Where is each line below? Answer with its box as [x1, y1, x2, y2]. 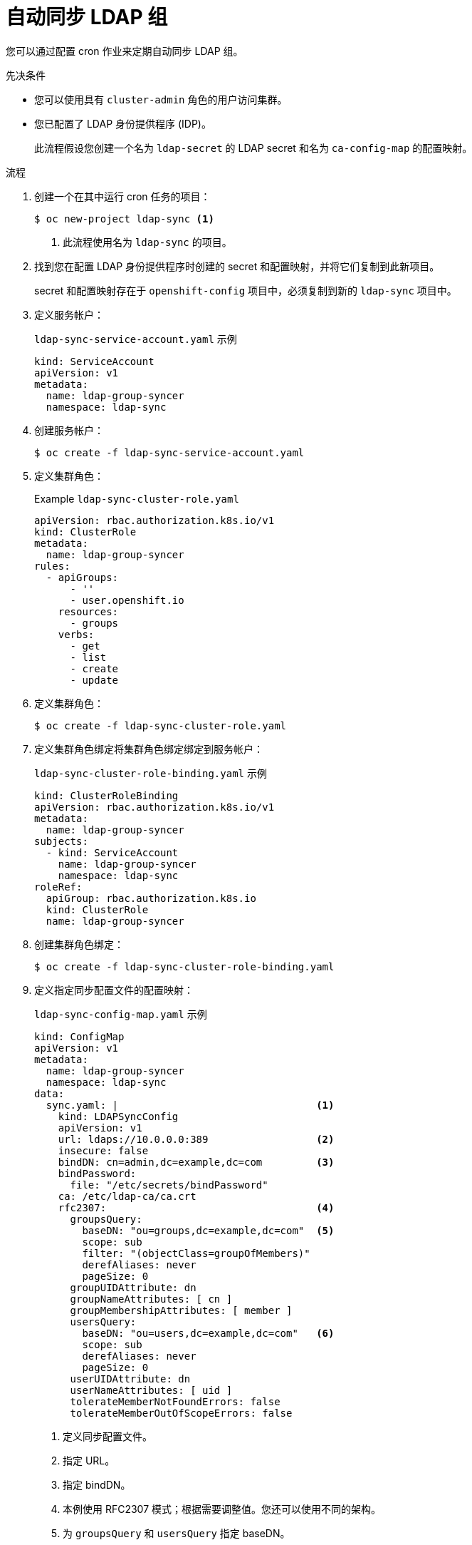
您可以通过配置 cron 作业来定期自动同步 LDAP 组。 [6, 44, 243, 57]
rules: [34, 560, 70, 572]
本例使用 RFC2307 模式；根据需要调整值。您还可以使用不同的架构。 [63, 1502, 382, 1515]
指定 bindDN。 [63, 1478, 131, 1491]
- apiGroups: [46, 571, 119, 583]
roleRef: [34, 881, 83, 893]
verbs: [58, 628, 95, 640]
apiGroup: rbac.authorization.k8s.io [46, 892, 256, 904]
